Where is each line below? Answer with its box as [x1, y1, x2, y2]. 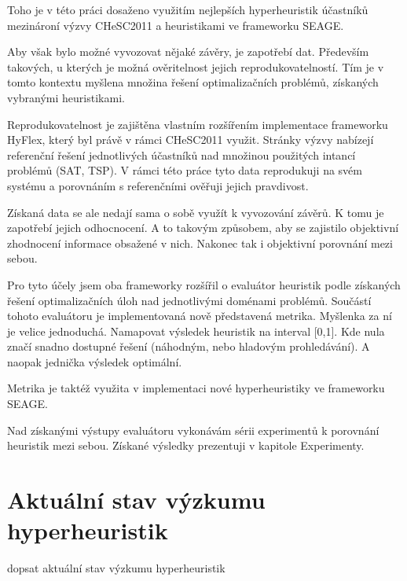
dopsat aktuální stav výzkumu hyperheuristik [7, 560, 225, 576]
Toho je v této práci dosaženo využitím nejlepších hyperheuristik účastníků [7, 2, 368, 17]
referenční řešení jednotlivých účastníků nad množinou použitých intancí [7, 146, 356, 163]
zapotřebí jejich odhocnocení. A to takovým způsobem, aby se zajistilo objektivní [7, 219, 399, 236]
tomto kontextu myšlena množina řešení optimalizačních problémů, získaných [7, 74, 379, 90]
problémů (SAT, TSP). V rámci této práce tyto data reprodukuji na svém [7, 162, 362, 178]
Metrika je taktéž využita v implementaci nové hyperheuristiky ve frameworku [7, 380, 385, 396]
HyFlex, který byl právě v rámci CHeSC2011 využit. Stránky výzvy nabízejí [7, 131, 374, 148]
